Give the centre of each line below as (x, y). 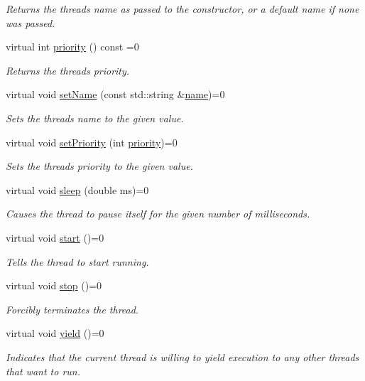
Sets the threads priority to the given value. (99, 166)
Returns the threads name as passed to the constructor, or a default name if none (182, 9)
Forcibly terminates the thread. (72, 309)
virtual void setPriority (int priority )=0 (92, 142)
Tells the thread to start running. (77, 261)
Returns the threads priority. (68, 70)
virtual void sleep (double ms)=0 (77, 189)
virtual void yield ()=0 (55, 333)
